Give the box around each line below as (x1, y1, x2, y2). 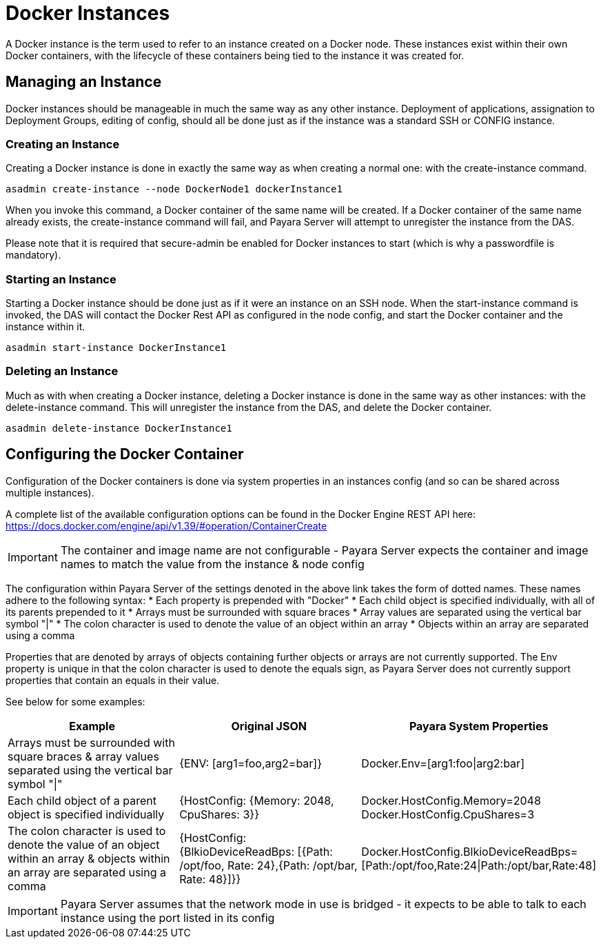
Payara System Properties (409, 719, 549, 733)
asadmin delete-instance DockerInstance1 (6, 422, 232, 434)
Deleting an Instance (6, 364, 119, 379)
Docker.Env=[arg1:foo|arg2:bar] (361, 756, 524, 770)
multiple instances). (6, 486, 94, 499)
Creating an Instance (6, 137, 120, 151)
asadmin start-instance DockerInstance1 (6, 342, 227, 354)
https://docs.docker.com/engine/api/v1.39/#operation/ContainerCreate (6, 519, 327, 532)
